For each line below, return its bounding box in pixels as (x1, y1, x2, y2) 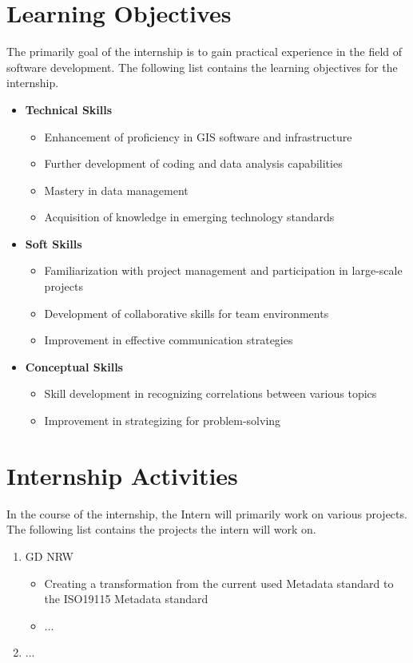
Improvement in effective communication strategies (44, 331, 293, 348)
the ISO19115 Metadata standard (44, 590, 208, 607)
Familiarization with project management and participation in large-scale (44, 262, 403, 279)
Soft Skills (25, 235, 82, 252)
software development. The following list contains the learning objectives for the (6, 58, 398, 75)
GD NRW (25, 547, 73, 564)
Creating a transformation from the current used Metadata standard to (44, 574, 394, 591)
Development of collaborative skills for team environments (44, 304, 329, 321)
